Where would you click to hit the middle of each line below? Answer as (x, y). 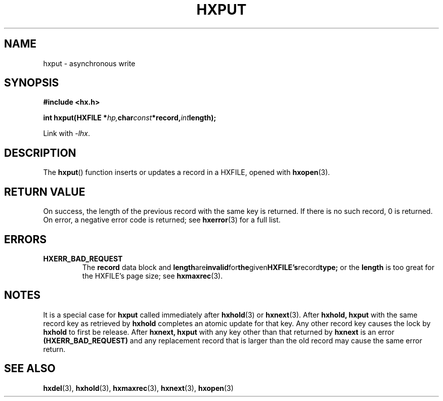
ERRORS (26, 239)
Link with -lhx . (67, 133)
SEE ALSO (30, 369)
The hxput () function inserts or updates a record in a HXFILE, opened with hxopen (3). (187, 172)
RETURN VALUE (45, 192)
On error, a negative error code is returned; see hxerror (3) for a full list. (162, 220)
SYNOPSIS (32, 83)
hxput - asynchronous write (89, 63)
